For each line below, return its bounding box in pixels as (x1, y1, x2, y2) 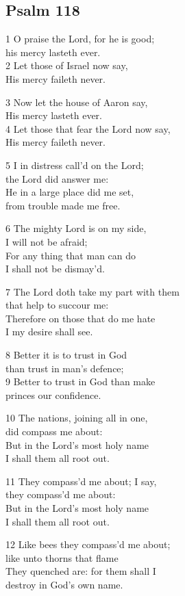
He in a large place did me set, (5, 185, 134, 199)
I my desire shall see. (5, 324, 93, 339)
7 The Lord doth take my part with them (5, 284, 180, 298)
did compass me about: (5, 424, 103, 439)
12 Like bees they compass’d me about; (5, 537, 171, 552)
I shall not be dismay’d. (5, 261, 105, 276)
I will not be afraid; (5, 234, 88, 248)
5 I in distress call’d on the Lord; (5, 157, 144, 172)
